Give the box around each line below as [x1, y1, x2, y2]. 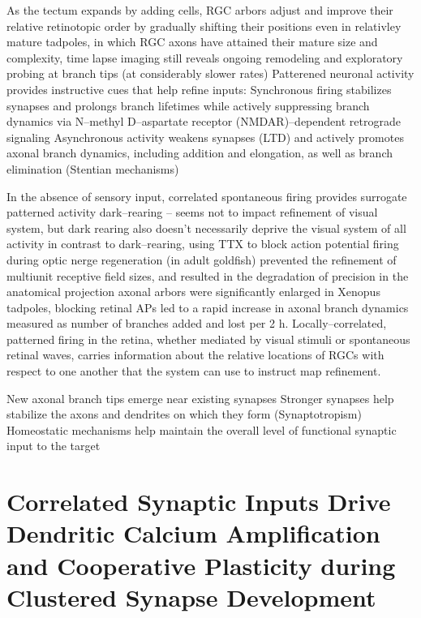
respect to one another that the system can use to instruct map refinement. [6, 363, 381, 380]
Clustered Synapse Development [6, 580, 376, 613]
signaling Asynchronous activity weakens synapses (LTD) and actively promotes [6, 128, 404, 145]
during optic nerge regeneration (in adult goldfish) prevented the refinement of [6, 251, 397, 268]
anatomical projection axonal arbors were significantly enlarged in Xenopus [6, 283, 380, 300]
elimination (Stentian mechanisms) [6, 160, 179, 177]
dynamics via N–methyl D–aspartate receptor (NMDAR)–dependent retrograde [6, 113, 401, 130]
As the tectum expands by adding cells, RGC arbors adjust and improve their [6, 2, 393, 18]
